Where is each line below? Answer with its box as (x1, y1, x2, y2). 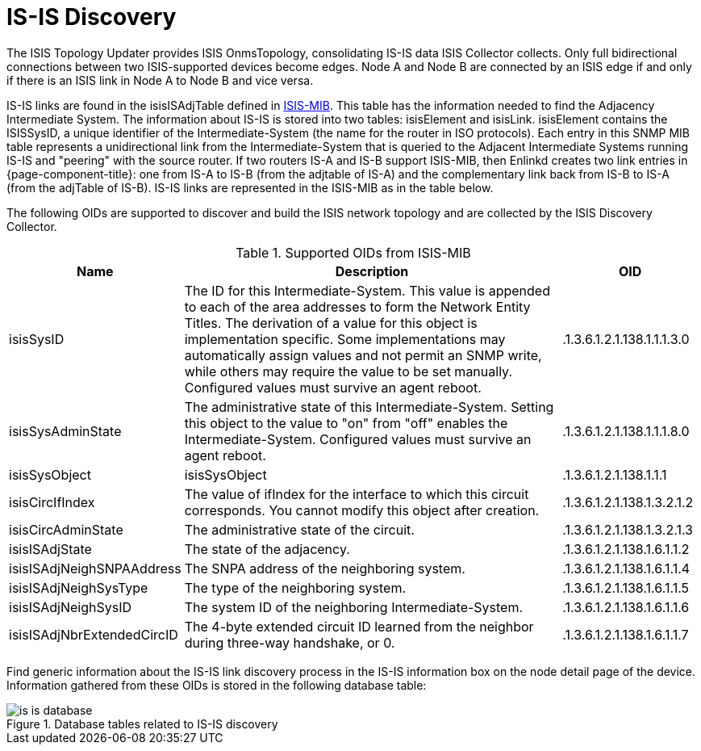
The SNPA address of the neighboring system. (184, 560, 465, 577)
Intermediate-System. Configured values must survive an (184, 430, 532, 447)
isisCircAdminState (9, 521, 123, 538)
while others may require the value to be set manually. (184, 363, 512, 380)
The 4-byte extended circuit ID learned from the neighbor (184, 618, 534, 635)
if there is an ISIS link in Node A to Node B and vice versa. (6, 73, 314, 87)
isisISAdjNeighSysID (9, 598, 131, 615)
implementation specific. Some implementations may (184, 330, 506, 347)
